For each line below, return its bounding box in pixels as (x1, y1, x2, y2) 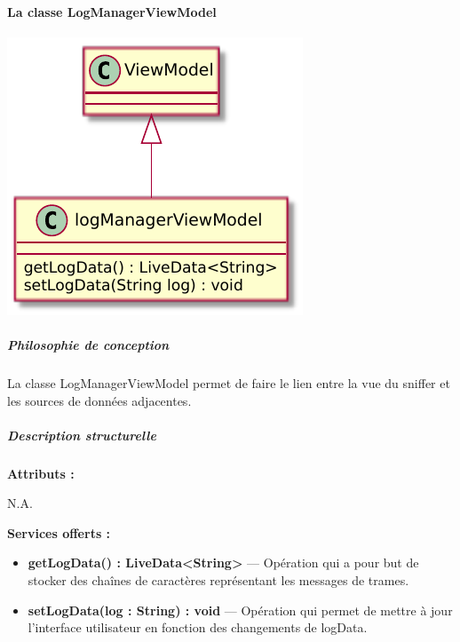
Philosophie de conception (7, 335, 170, 353)
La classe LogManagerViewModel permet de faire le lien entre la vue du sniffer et (7, 373, 450, 392)
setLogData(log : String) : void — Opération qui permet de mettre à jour (28, 600, 453, 619)
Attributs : (7, 464, 75, 482)
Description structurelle (7, 425, 156, 444)
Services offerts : (7, 523, 111, 542)
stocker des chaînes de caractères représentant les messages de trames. (28, 571, 409, 590)
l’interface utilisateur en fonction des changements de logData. (28, 618, 368, 637)
